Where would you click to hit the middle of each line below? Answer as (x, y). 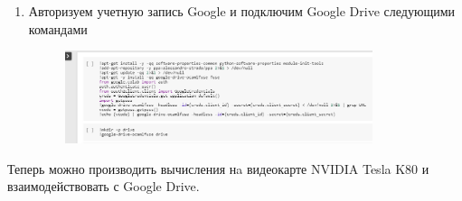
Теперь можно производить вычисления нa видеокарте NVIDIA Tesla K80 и (218, 168)
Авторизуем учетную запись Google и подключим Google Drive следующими (241, 11)
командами (58, 28)
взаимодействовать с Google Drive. (104, 186)
